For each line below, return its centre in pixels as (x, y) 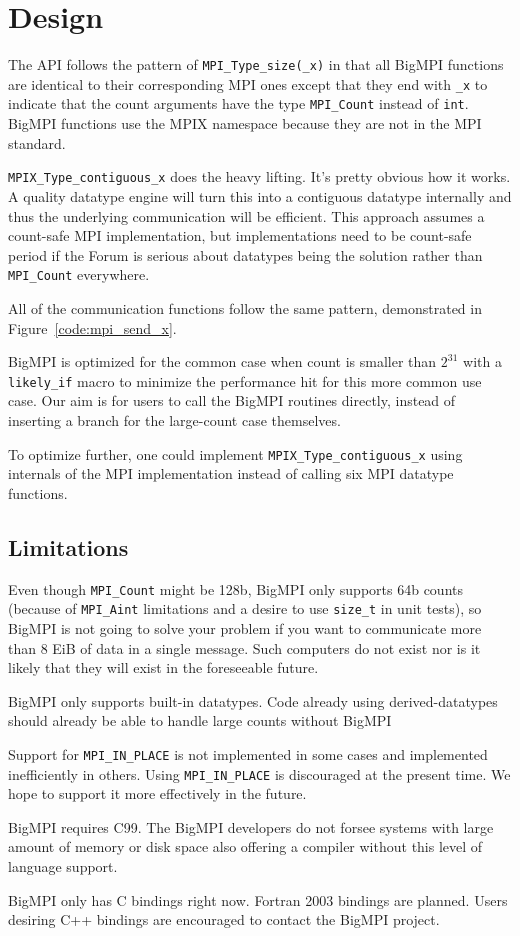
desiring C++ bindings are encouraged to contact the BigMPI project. (224, 919)
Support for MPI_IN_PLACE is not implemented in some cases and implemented (248, 753)
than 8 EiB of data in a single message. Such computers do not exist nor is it (244, 647)
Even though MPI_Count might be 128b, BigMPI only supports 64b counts (235, 588)
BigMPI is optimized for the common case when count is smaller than (222, 361)
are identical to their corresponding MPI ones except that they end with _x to (248, 83)
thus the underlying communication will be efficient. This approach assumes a (246, 215)
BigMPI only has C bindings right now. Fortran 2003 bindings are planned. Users (258, 899)
